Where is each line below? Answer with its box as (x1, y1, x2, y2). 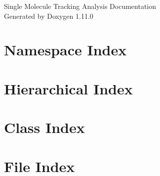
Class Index (4, 117, 85, 137)
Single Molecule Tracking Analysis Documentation (4, 1, 157, 11)
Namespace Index (4, 40, 127, 60)
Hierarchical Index (4, 78, 133, 98)
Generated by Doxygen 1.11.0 (4, 10, 93, 21)
